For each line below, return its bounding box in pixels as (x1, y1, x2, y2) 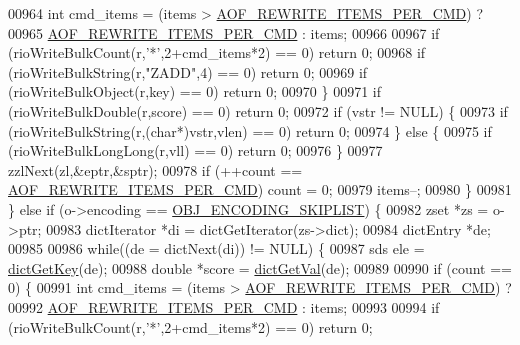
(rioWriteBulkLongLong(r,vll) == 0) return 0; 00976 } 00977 (8, 140, 383, 161)
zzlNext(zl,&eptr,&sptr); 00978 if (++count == (8, 159, 303, 180)
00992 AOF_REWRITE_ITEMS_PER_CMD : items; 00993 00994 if (8, 296, 440, 317)
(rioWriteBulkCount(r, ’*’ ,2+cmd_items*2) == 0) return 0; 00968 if (8, 42, 426, 63)
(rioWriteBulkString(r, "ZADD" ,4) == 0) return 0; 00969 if (8, 61, 368, 82)
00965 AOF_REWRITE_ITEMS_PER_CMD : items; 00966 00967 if (8, 22, 440, 43)
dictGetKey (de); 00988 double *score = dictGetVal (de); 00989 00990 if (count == (8, 257, 513, 278)
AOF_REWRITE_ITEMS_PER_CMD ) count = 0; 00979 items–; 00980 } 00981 (8, 179, 512, 200)
